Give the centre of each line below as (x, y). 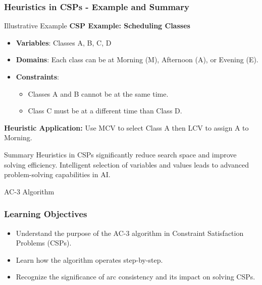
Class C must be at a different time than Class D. (105, 111)
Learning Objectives (46, 214)
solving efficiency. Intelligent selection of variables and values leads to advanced (126, 164)
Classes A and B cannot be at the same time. (98, 93)
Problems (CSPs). (44, 243)
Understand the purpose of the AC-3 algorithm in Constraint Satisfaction (130, 233)
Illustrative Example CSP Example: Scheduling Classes (97, 26)
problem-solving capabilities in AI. (57, 174)
